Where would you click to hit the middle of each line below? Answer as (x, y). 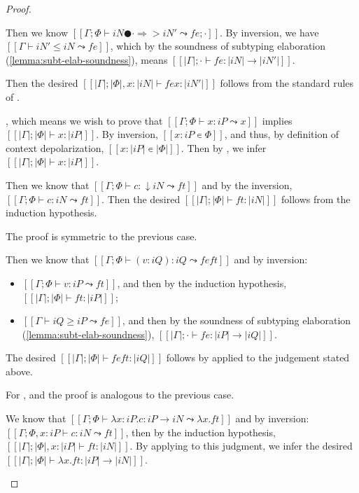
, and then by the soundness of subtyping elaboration (237, 320)
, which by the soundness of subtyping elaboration (218, 46)
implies (277, 120)
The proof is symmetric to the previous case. (101, 236)
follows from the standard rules (287, 83)
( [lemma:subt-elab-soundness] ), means (87, 59)
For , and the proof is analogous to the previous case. (120, 395)
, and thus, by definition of (282, 134)
